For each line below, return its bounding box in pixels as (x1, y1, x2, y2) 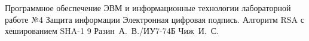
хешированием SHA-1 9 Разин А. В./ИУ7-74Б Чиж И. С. (5, 25, 219, 37)
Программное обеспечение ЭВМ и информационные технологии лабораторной (5, 2, 291, 13)
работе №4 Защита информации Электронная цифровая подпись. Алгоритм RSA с (5, 13, 304, 25)
